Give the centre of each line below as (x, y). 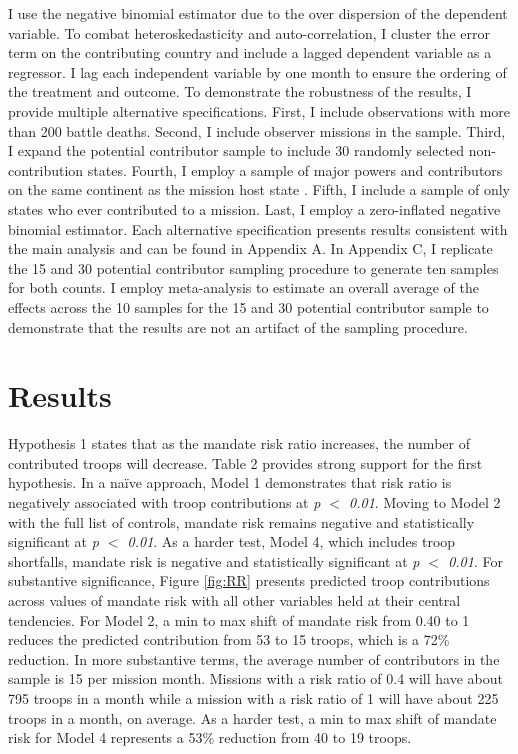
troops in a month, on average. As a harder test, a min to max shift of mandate (252, 717)
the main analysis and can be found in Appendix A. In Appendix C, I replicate (250, 248)
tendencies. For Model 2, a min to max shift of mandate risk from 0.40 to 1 (239, 619)
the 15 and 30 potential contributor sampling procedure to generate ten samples (253, 267)
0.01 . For (475, 560)
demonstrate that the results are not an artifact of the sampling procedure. (238, 326)
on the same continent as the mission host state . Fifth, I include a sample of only (259, 189)
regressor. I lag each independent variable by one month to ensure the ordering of (257, 71)
